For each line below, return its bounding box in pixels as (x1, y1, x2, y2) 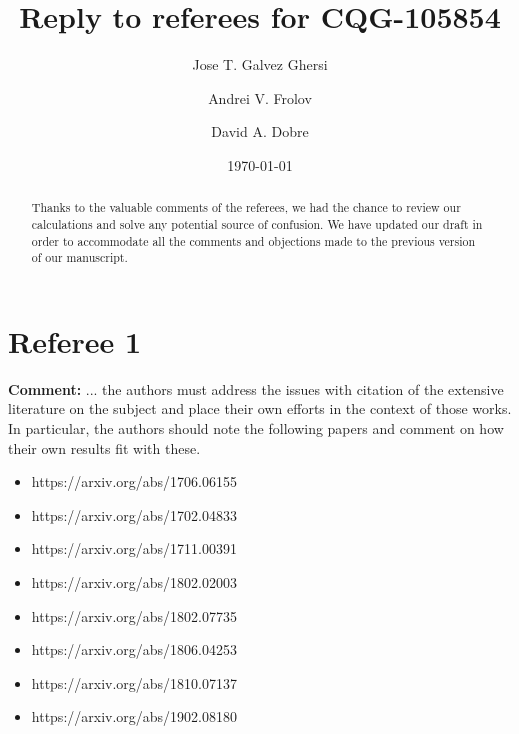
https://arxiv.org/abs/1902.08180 (31, 706, 238, 727)
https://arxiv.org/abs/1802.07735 (31, 605, 238, 626)
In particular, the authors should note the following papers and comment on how (8, 418, 504, 439)
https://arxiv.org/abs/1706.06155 (31, 471, 238, 492)
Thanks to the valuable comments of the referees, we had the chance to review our (31, 199, 461, 216)
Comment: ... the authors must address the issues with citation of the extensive (8, 378, 504, 399)
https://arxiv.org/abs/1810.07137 (31, 672, 238, 693)
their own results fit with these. (8, 437, 201, 458)
